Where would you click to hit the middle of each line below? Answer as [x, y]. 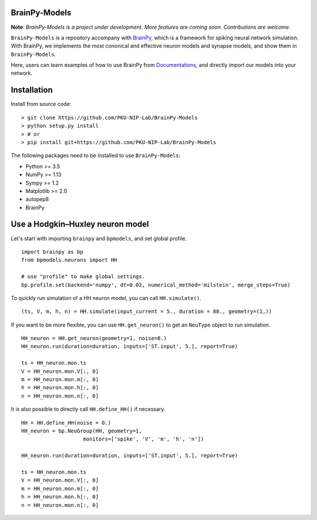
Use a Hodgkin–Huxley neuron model [80, 224]
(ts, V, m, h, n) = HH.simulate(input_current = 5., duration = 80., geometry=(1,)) [147, 311]
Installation [32, 90]
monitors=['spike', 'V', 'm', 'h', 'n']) [144, 439]
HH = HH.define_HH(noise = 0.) [66, 423]
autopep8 [37, 199]
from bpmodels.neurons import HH [69, 260]
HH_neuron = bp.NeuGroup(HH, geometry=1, [82, 431]
